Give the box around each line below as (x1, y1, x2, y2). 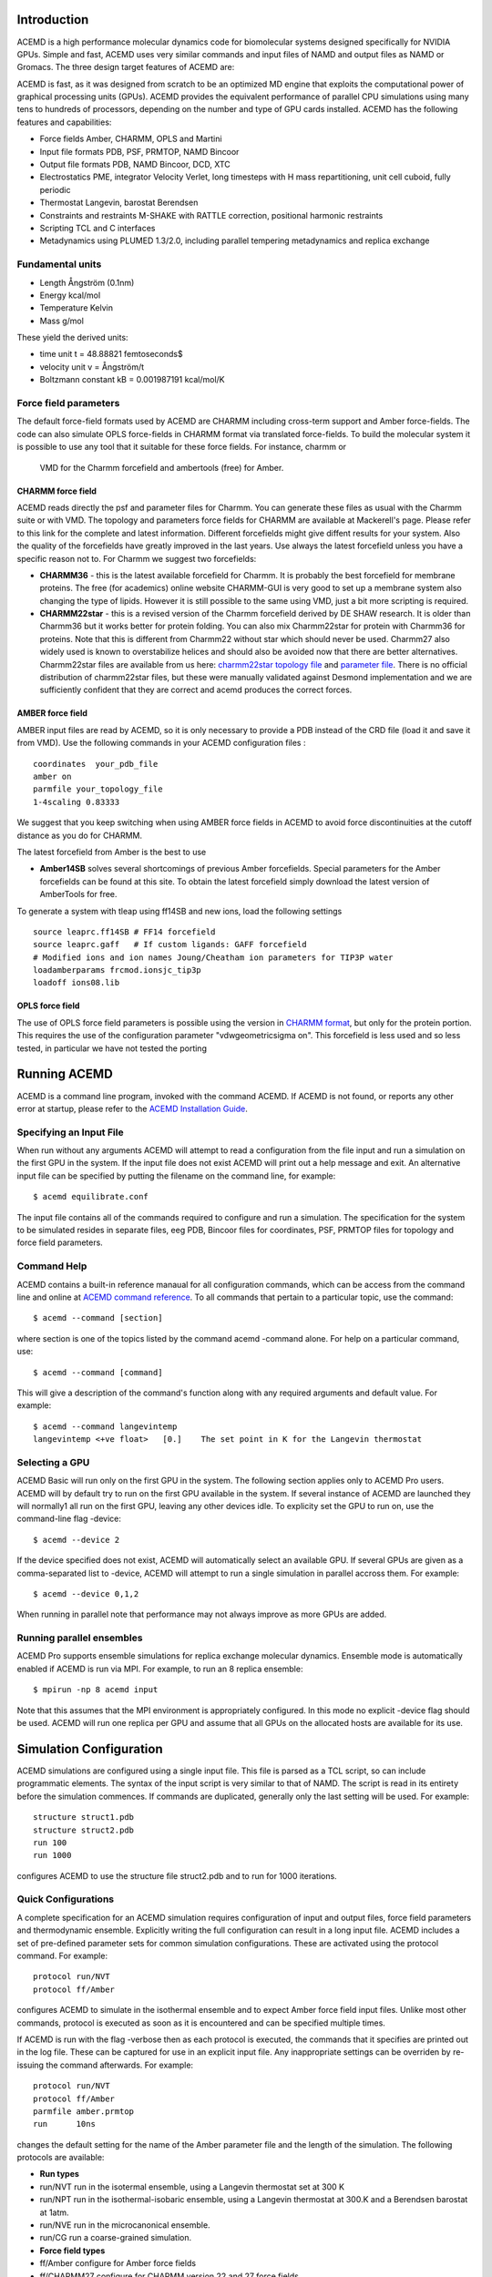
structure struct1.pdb (33, 1812, 135, 1823)
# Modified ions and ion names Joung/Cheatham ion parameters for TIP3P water (33, 952, 394, 963)
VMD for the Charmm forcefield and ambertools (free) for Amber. (39, 462, 284, 473)
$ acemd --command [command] (33, 1367, 163, 1377)
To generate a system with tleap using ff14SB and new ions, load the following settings (16, 905, 343, 916)
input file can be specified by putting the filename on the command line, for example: (16, 1170, 336, 1181)
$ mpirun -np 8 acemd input (33, 1685, 159, 1695)
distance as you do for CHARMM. (16, 830, 143, 841)
